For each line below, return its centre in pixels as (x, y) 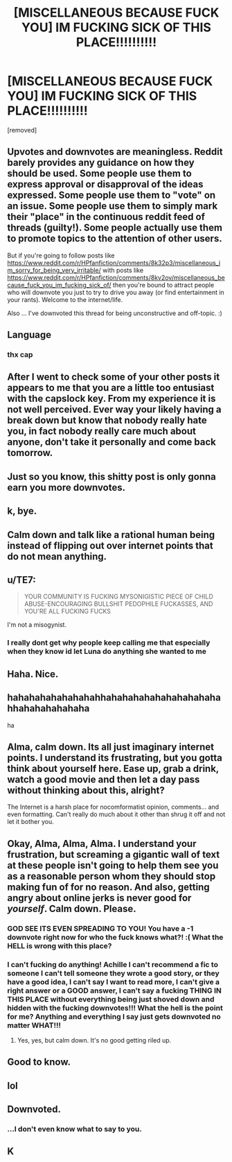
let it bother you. (30, 822)
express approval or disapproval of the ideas (105, 184)
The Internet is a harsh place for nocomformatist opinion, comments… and (113, 807)
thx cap (20, 355)
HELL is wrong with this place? (60, 945)
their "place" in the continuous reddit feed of (106, 217)
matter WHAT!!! (34, 1025)
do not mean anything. (57, 556)
